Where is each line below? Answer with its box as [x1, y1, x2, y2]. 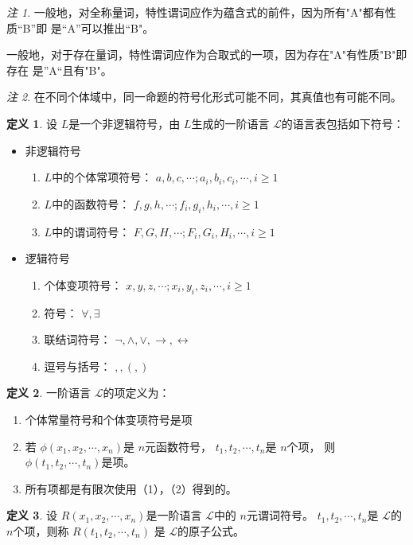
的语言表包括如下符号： [281, 115, 404, 131]
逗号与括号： [44, 357, 111, 374]
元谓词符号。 [246, 507, 314, 524]
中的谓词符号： [52, 223, 131, 239]
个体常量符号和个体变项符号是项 [25, 411, 193, 427]
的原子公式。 [177, 522, 245, 539]
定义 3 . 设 [6, 507, 57, 524]
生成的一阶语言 [191, 115, 270, 131]
